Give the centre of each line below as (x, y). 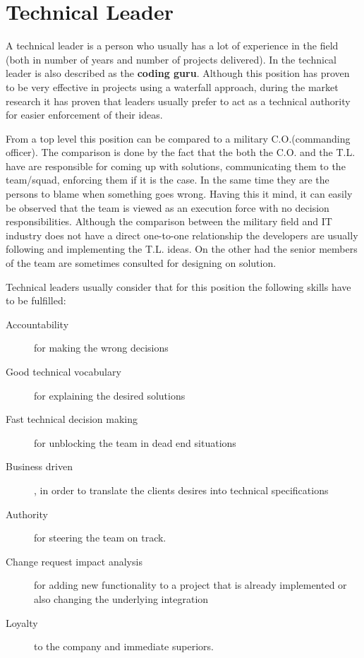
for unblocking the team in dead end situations (135, 442)
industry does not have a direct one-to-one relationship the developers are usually (182, 235)
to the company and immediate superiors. (124, 646)
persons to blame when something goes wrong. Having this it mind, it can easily (179, 194)
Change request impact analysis (74, 561)
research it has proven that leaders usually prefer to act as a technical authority (178, 101)
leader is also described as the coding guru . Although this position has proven (178, 73)
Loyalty (22, 622)
